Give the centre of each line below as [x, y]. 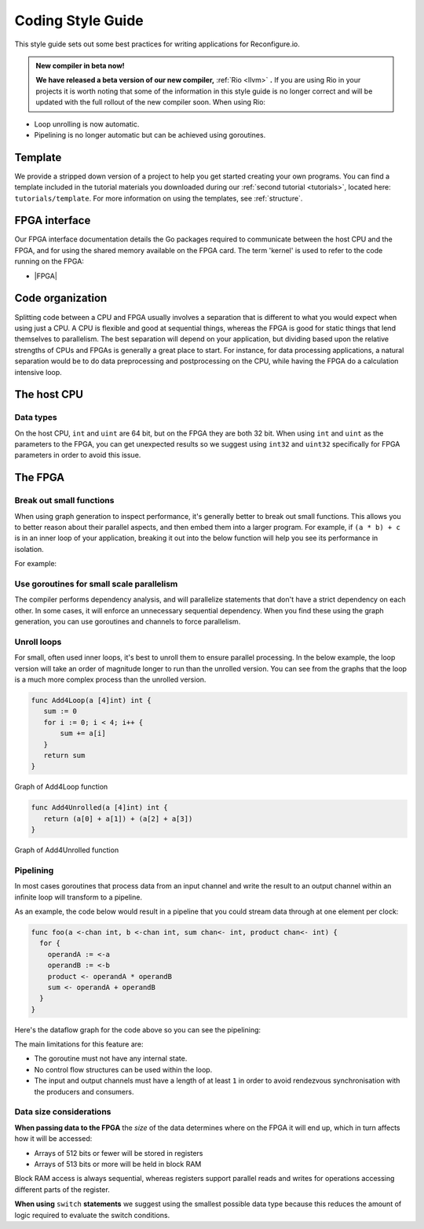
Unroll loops [38, 642]
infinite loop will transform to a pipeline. [79, 897]
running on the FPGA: [49, 261]
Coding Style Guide [79, 20]
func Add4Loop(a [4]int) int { [91, 700]
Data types [36, 418]
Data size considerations [63, 1112]
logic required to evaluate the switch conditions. [92, 1215]
